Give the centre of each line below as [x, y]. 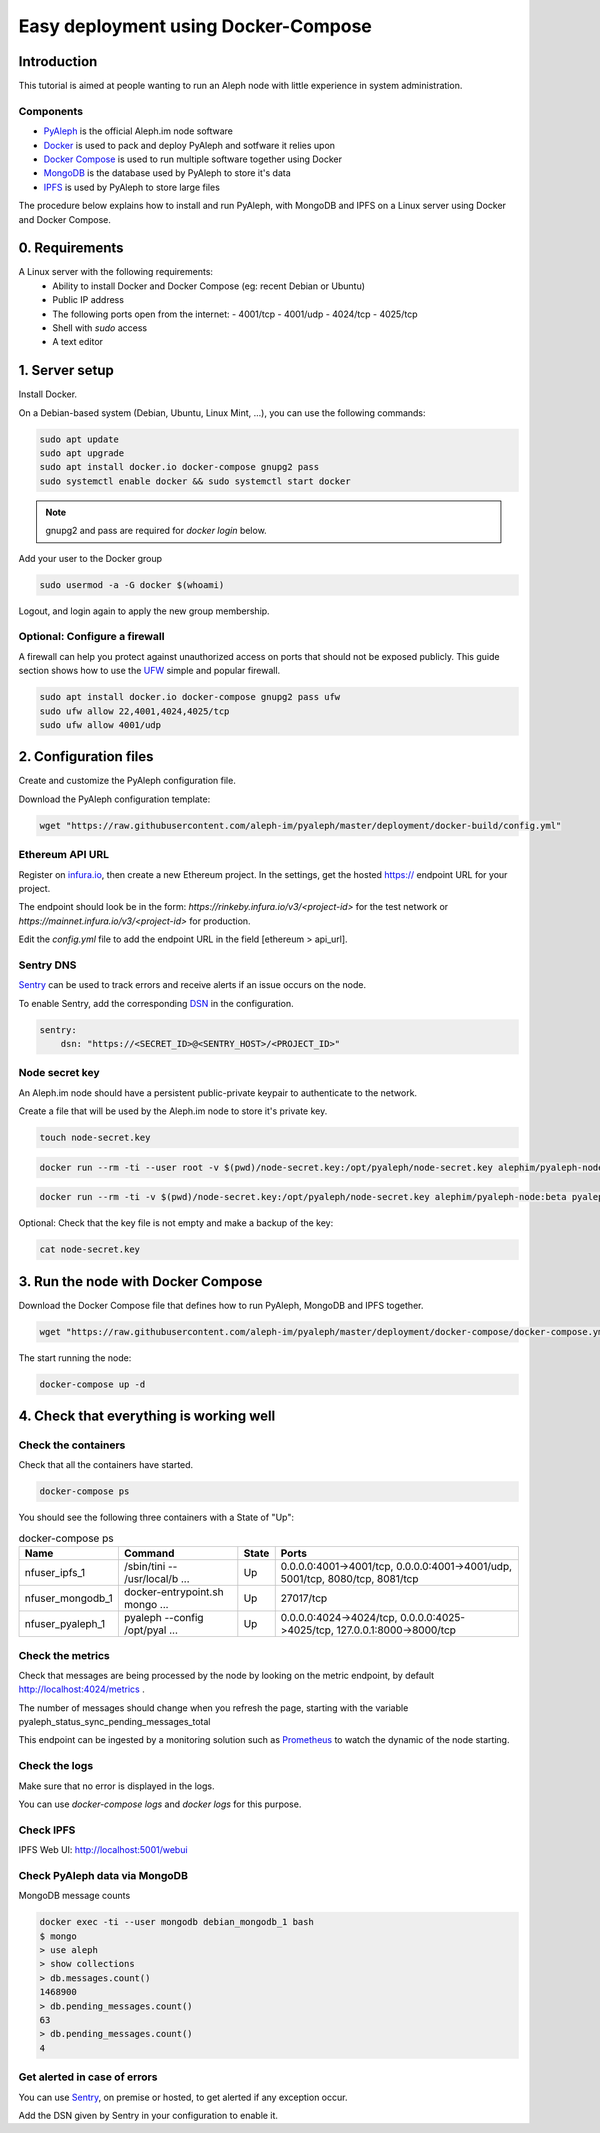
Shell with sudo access [100, 328]
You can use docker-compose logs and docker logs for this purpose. [160, 1804]
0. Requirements [71, 248]
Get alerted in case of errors [88, 2077]
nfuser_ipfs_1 [54, 1573]
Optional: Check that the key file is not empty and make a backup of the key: [176, 1223]
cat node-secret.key [89, 1249]
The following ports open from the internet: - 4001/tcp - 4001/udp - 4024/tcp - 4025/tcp [235, 314]
